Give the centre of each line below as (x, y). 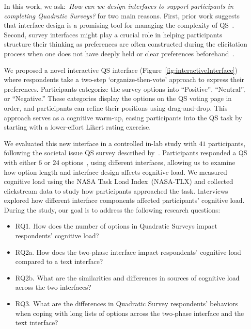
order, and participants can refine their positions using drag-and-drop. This (116, 107)
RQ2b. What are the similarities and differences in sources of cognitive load (127, 277)
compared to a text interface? (59, 261)
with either (20, 162)
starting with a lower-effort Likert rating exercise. (78, 127)
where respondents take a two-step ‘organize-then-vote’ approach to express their (124, 79)
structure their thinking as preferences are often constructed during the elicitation (125, 44)
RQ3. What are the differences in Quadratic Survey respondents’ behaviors (127, 304)
